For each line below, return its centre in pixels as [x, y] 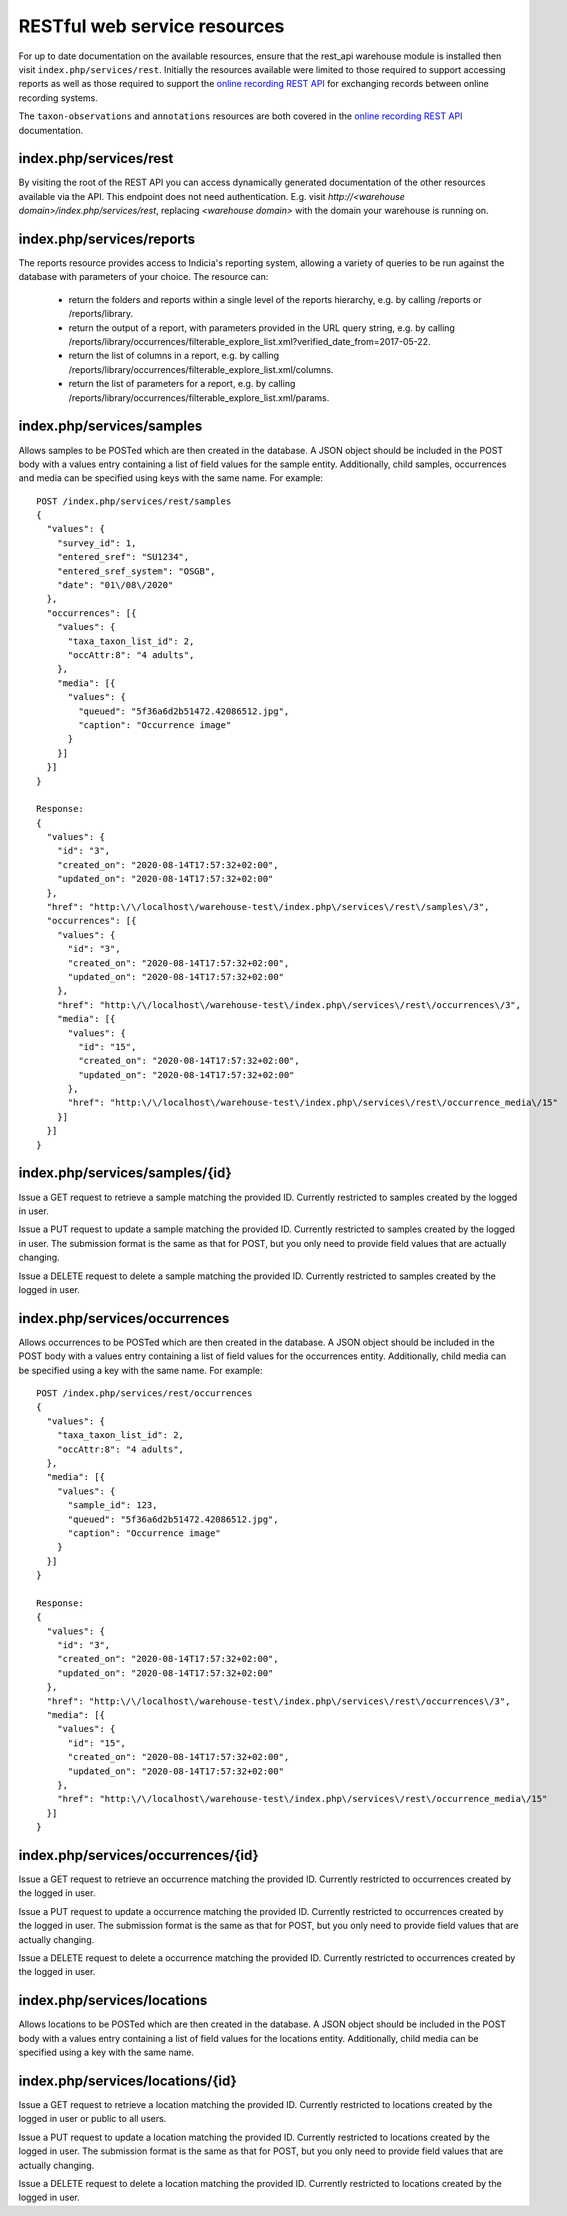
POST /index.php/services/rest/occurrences [144, 1393]
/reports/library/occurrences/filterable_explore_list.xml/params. [199, 397]
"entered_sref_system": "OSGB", [136, 571]
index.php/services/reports [107, 239]
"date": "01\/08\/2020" [115, 585]
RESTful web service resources [151, 26]
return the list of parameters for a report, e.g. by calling [182, 384]
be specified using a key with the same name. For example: [140, 1370]
